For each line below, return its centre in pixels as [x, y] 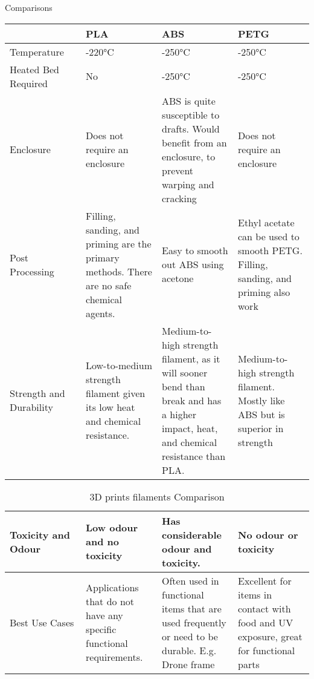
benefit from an [194, 142]
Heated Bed [34, 69]
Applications [112, 588]
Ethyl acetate [266, 223]
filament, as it [191, 358]
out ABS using [193, 264]
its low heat [111, 407]
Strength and [37, 393]
